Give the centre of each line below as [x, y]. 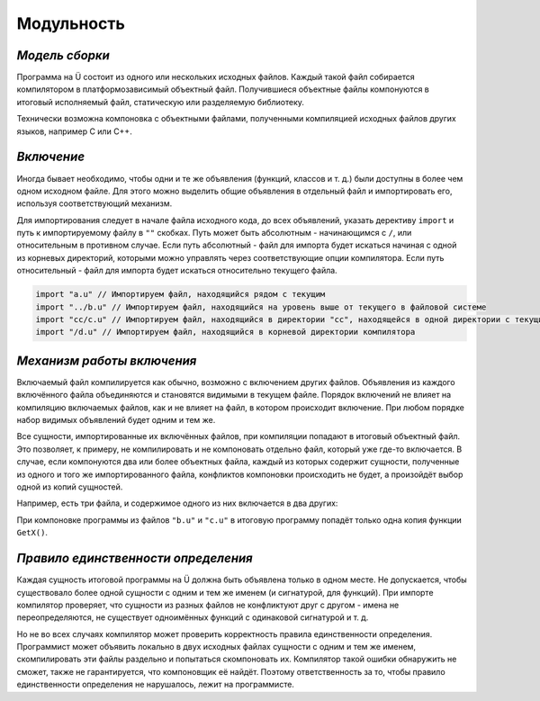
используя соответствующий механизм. [94, 203]
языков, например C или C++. [74, 131]
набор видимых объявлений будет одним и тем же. [116, 420]
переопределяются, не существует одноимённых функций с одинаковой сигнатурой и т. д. [193, 617]
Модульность [71, 23]
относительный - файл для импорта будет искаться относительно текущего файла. [177, 271]
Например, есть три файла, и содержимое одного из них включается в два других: [177, 503]
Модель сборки [63, 55]
